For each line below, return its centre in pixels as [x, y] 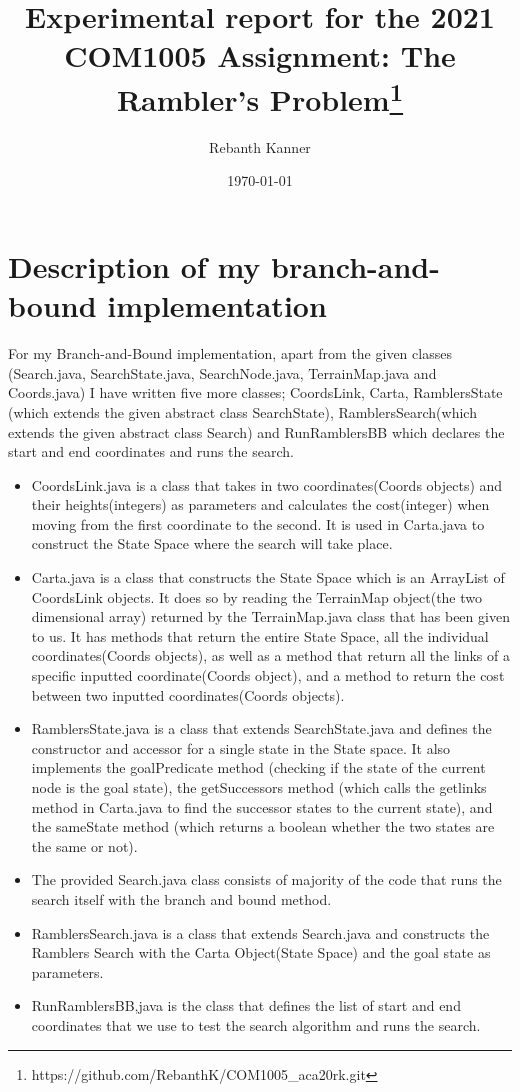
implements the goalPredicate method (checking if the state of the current [258, 767]
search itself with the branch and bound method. [181, 898]
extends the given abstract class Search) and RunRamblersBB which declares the [256, 431]
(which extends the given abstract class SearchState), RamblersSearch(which [242, 411]
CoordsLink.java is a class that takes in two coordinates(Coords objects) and [267, 484]
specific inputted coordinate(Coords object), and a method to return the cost [268, 675]
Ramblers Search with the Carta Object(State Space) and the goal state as [261, 952]
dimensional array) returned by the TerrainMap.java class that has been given [270, 616]
